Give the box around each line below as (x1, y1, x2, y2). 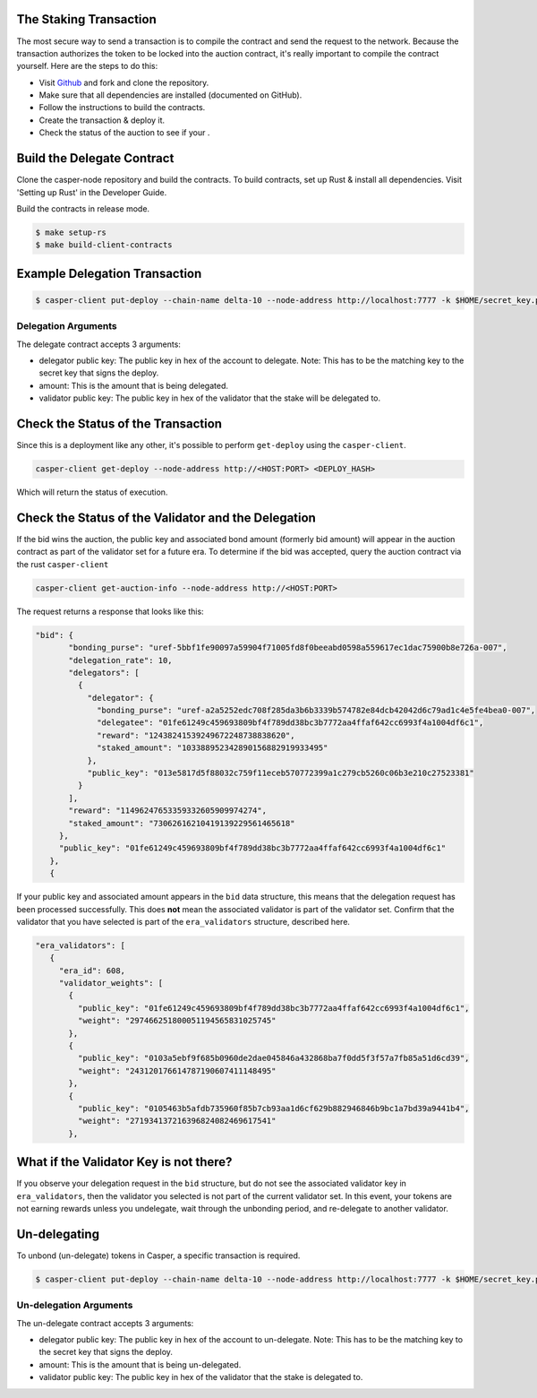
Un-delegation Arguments (16, 1299, 133, 1312)
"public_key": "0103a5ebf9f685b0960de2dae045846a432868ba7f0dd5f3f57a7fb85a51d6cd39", (77, 1053, 470, 1064)
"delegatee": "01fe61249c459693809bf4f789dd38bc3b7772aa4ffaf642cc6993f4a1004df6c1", (97, 718, 484, 728)
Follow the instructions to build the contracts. (38, 102, 206, 113)
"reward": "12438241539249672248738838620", (97, 730, 295, 740)
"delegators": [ (68, 668, 141, 677)
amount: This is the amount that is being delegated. (38, 380, 228, 391)
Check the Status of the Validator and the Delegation (16, 510, 317, 525)
